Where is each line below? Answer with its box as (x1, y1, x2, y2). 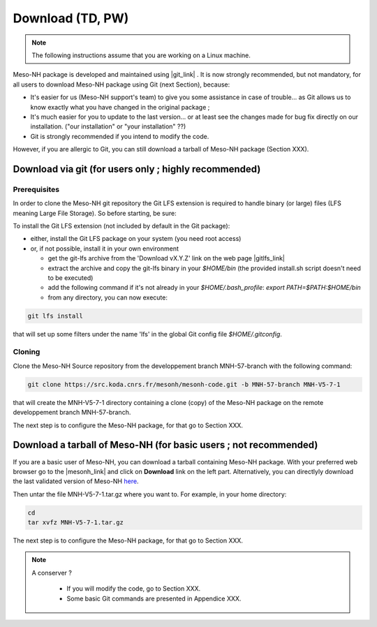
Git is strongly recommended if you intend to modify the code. (30, 132, 209, 140)
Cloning (13, 347, 40, 357)
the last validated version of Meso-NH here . (13, 477, 139, 485)
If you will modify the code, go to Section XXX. (66, 584, 201, 593)
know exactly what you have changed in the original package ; (30, 103, 210, 111)
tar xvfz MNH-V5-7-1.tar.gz (27, 519, 124, 526)
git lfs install (27, 311, 84, 320)
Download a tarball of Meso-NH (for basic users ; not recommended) (13, 439, 318, 451)
